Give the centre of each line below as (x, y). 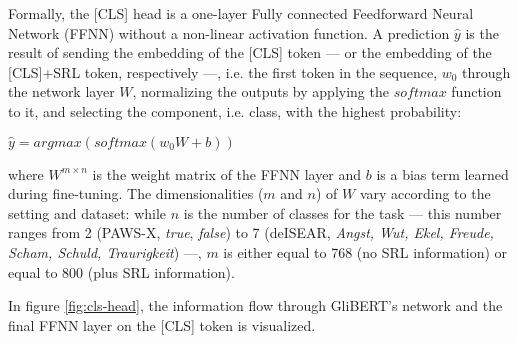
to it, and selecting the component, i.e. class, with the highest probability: (235, 110)
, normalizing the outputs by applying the (260, 91)
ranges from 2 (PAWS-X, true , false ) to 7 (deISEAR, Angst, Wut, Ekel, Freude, (251, 232)
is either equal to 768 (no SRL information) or (365, 251)
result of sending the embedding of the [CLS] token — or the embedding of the (250, 52)
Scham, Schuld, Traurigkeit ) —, (105, 251)
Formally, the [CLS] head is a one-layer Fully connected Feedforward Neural (241, 13)
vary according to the (425, 193)
